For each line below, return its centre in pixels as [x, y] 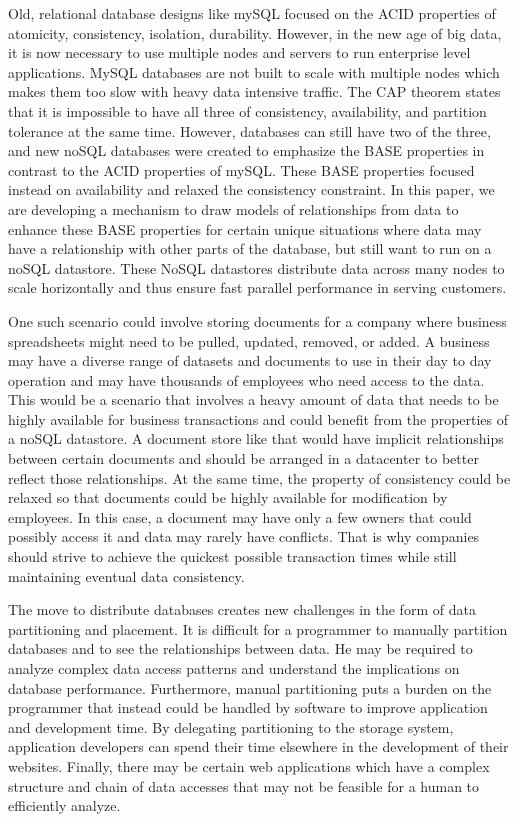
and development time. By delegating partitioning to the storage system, [231, 726]
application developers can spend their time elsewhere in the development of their [258, 746]
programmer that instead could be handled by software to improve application [248, 707]
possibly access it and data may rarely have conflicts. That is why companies [244, 536]
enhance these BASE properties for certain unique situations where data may [245, 228]
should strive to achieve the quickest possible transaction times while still [232, 556]
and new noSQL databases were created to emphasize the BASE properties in [246, 150]
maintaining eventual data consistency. [126, 575]
